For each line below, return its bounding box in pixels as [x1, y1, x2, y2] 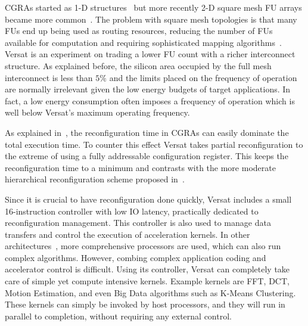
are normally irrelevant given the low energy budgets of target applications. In [5, 83, 291, 95]
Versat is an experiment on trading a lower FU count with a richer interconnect [5, 48, 295, 60]
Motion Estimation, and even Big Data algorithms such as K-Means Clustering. [5, 286, 296, 299]
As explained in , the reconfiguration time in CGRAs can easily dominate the [5, 126, 289, 138]
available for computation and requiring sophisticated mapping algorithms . [5, 36, 282, 48]
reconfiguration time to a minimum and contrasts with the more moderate [5, 161, 276, 173]
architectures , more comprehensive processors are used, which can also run [5, 240, 281, 252]
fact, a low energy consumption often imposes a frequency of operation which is [5, 94, 295, 107]
